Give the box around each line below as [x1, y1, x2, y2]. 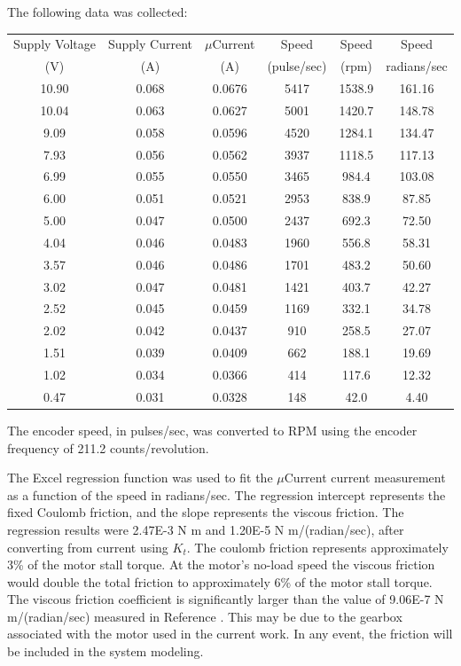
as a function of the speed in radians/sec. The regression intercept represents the [7, 485, 446, 504]
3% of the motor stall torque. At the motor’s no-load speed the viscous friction [7, 555, 435, 574]
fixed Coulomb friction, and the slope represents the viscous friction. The [7, 503, 404, 521]
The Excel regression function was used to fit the [7, 468, 273, 487]
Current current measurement [284, 468, 446, 487]
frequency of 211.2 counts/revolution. [7, 438, 209, 457]
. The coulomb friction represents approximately [186, 537, 449, 556]
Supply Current [107, 35, 192, 53]
